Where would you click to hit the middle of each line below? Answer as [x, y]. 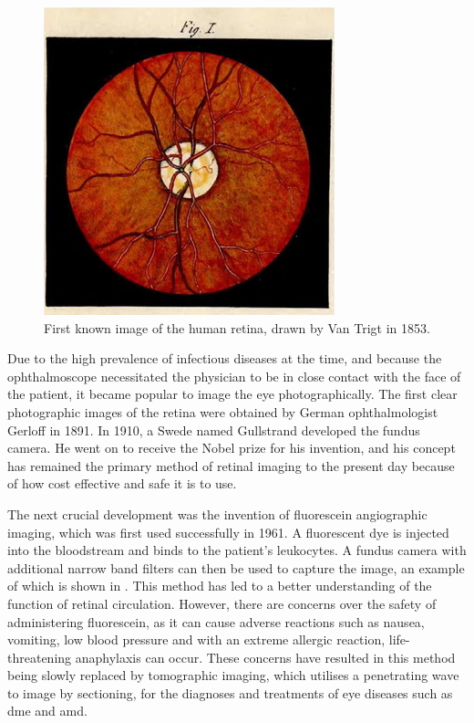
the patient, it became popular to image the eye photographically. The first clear [232, 394]
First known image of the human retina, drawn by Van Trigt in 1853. [237, 327]
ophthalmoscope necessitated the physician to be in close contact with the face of [234, 376]
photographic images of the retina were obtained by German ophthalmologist [223, 411]
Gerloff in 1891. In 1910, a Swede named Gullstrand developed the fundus [214, 430]
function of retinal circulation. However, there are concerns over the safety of [222, 603]
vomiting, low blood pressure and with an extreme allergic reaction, [196, 639]
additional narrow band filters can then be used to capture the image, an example [236, 567]
